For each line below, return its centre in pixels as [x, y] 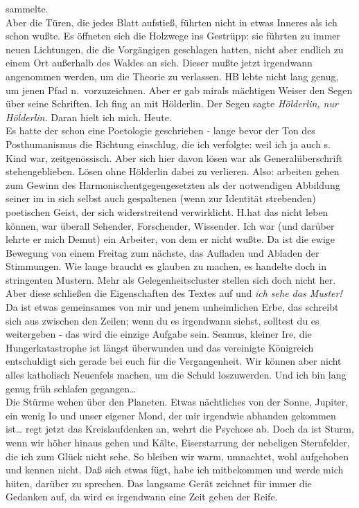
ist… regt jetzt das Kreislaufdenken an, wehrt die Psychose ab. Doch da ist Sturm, [180, 429]
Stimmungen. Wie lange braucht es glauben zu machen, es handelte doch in [166, 266]
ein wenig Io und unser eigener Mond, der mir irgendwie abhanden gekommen [171, 415]
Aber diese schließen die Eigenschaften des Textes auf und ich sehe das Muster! [174, 293]
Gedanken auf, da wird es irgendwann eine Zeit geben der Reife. [142, 497]
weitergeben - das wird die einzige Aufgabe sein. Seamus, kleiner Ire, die [159, 334]
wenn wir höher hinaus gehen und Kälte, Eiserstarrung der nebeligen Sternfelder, [178, 442]
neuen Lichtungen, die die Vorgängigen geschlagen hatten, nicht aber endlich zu [175, 49]
